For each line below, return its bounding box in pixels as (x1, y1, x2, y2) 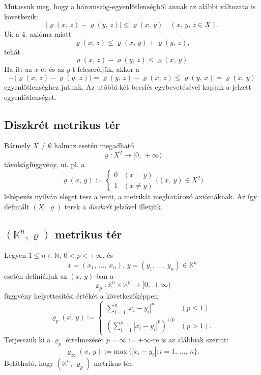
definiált (4, 201, 30, 211)
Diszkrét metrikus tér (4, 116, 121, 132)
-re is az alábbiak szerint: (150, 334, 229, 345)
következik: (4, 11, 38, 21)
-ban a (94, 271, 114, 281)
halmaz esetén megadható (54, 140, 134, 151)
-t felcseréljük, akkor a (70, 64, 139, 74)
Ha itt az (4, 64, 32, 74)
